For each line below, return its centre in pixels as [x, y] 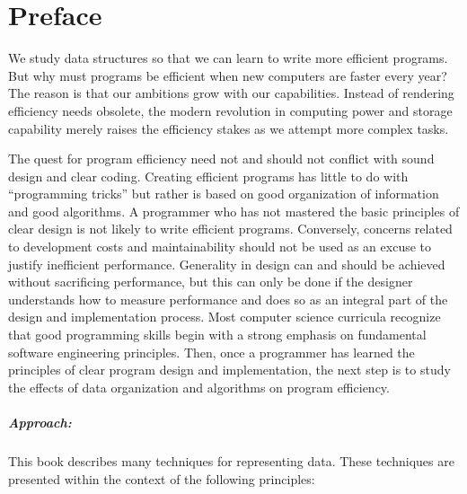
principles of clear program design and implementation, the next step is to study [229, 370]
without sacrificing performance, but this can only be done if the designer [211, 282]
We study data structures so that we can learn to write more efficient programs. [228, 58]
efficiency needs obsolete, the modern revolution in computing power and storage [230, 110]
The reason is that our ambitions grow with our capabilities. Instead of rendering [231, 93]
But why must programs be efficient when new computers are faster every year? [228, 75]
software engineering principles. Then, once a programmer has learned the [211, 352]
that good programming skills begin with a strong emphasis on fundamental [217, 335]
